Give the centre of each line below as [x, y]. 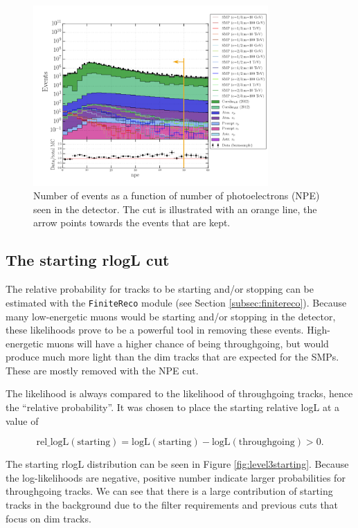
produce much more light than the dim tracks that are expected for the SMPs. [172, 357]
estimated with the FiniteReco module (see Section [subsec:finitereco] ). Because [176, 302]
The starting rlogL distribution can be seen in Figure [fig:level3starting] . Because [177, 464]
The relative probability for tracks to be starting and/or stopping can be [160, 289]
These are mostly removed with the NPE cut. [102, 370]
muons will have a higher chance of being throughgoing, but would [188, 343]
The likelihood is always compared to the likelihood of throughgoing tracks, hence [179, 393]
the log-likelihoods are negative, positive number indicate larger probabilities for [176, 477]
